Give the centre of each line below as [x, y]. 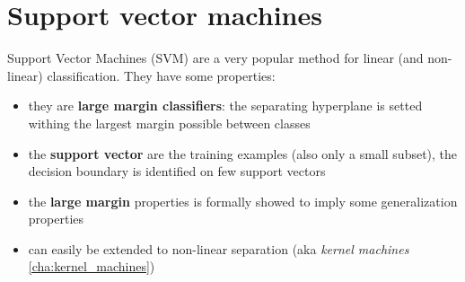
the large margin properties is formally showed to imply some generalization [243, 201]
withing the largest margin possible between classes [169, 123]
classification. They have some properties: [161, 75]
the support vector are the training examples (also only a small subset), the [243, 153]
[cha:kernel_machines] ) [92, 266]
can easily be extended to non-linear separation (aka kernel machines [219, 248]
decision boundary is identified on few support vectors [177, 171]
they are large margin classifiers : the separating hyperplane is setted [225, 106]
